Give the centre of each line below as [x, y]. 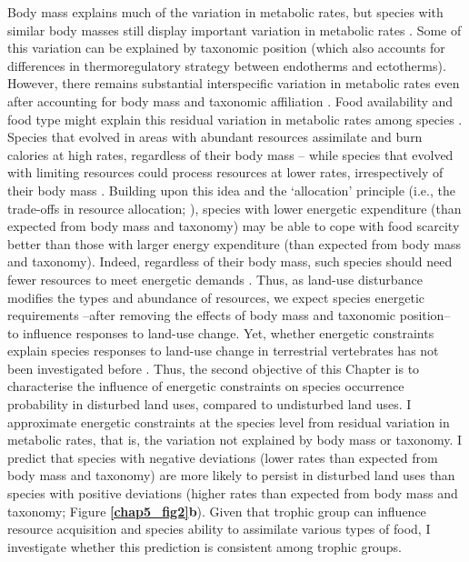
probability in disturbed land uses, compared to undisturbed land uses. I [210, 404]
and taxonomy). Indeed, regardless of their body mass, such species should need [230, 261]
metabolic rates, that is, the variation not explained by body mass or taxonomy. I [235, 440]
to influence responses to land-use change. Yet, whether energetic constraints [221, 332]
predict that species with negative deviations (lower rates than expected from [223, 457]
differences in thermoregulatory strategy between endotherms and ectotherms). [227, 65]
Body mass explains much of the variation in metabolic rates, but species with [225, 12]
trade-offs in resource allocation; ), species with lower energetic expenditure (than [234, 208]
